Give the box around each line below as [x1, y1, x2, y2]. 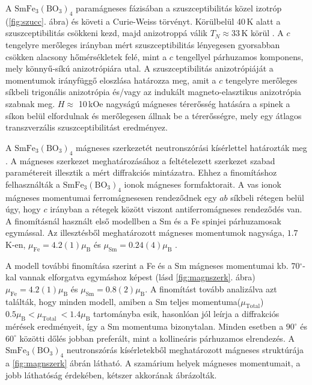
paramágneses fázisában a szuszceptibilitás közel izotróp [76, 2, 282, 14]
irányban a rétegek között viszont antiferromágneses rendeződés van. [50, 203, 302, 215]
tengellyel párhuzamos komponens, [176, 50, 304, 63]
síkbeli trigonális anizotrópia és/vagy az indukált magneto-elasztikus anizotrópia [5, 85, 302, 98]
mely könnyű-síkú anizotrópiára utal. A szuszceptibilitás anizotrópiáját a [5, 62, 274, 75]
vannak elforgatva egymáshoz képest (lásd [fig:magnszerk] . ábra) [19, 271, 255, 283]
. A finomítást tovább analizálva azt [145, 282, 277, 295]
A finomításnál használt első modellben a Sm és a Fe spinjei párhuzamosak [5, 214, 281, 227]
